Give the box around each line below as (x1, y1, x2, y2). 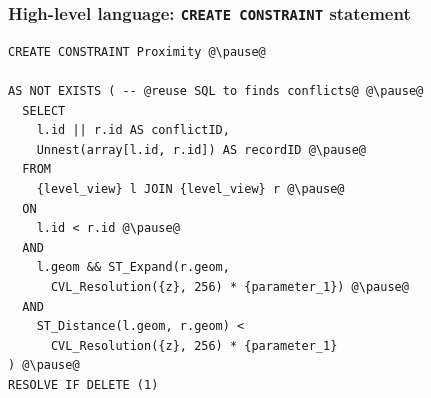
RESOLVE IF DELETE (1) (8, 377, 159, 392)
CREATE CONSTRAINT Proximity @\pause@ (8, 44, 266, 59)
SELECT (22, 103, 66, 118)
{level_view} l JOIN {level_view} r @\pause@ (36, 181, 345, 196)
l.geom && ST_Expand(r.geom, (36, 260, 230, 275)
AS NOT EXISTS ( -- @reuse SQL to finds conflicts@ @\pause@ (8, 83, 424, 98)
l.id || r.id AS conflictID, (36, 123, 230, 138)
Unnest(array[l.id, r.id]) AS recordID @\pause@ (36, 142, 366, 157)
